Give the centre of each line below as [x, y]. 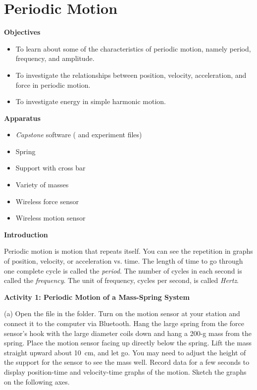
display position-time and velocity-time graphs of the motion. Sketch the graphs [125, 371]
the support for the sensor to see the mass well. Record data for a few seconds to [127, 362]
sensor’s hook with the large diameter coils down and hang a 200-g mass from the [128, 333]
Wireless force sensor [47, 201]
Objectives [22, 32]
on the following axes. [37, 381]
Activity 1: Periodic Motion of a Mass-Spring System [97, 297]
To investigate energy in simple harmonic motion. [91, 101]
